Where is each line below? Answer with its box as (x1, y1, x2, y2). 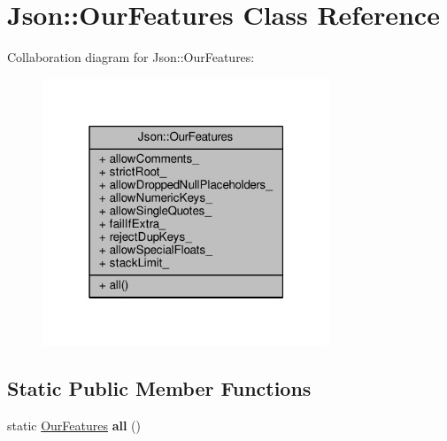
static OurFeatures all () (7, 415, 141, 434)
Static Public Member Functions (7, 374, 312, 401)
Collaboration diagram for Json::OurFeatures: (7, 48, 255, 66)
